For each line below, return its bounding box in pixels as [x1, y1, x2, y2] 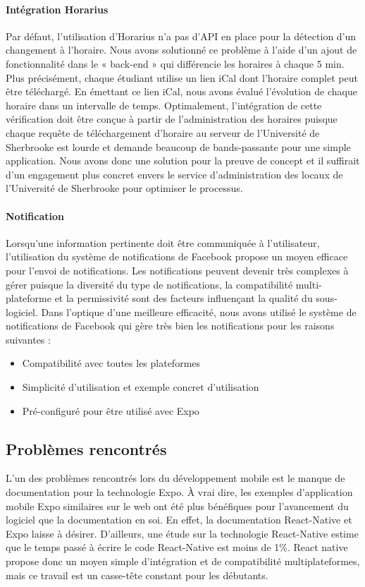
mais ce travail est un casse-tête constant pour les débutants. [6, 567, 268, 582]
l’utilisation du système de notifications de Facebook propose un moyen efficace [6, 249, 348, 264]
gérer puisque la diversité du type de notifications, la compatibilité [6, 277, 293, 291]
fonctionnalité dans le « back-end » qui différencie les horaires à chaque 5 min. [6, 56, 345, 71]
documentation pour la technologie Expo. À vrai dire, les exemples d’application [6, 485, 353, 500]
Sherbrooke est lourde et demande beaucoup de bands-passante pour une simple [6, 139, 351, 154]
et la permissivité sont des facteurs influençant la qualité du [54, 291, 313, 305]
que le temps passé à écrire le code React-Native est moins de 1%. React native [6, 540, 348, 555]
